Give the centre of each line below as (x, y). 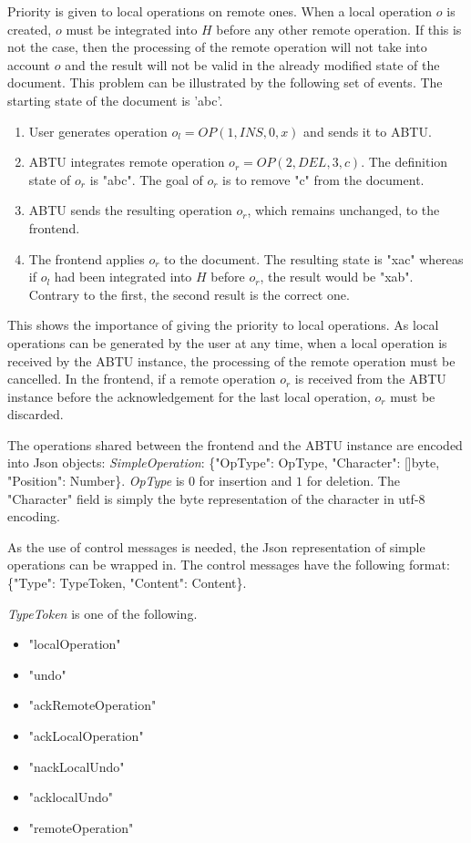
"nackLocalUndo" (77, 766)
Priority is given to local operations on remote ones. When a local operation (220, 11)
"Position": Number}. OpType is (96, 481)
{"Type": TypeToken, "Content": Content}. (127, 583)
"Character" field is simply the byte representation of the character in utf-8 (216, 498)
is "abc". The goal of (146, 179)
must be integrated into (132, 29)
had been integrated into (123, 277)
